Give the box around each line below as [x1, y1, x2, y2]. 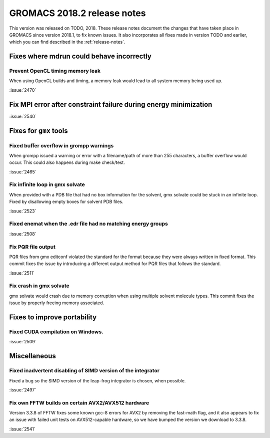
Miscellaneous [9, 352, 56, 360]
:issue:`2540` [9, 113, 37, 119]
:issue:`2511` [9, 270, 34, 276]
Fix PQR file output [9, 243, 56, 250]
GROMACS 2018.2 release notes [9, 8, 146, 19]
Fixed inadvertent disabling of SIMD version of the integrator [9, 367, 160, 374]
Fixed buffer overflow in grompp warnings [9, 142, 114, 149]
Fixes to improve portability [9, 313, 97, 322]
